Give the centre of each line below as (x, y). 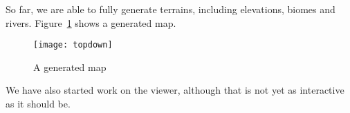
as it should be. (38, 104)
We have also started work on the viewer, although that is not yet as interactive (175, 90)
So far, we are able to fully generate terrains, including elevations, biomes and (171, 9)
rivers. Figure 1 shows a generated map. (91, 22)
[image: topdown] (73, 45)
